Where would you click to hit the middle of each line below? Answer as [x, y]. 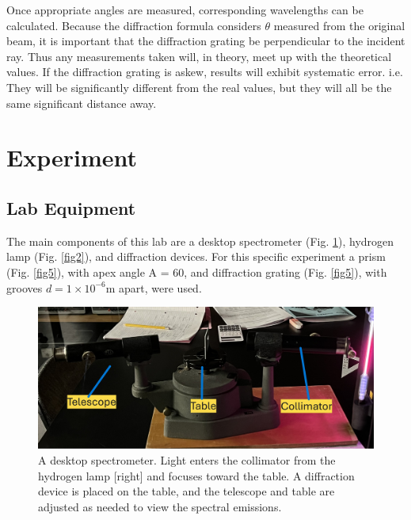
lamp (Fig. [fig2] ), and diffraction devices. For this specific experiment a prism [196, 256]
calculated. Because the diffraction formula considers [134, 25]
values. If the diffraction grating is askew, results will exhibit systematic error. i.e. [205, 72]
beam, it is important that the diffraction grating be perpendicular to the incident [206, 41]
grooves [25, 287]
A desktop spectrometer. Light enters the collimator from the [187, 459]
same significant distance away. [82, 103]
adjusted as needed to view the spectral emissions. [160, 506]
